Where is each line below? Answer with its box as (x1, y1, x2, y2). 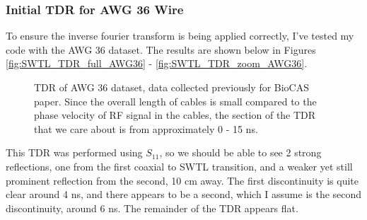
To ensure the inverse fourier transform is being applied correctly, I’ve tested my (6, 28, 354, 43)
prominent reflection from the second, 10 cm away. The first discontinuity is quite (6, 173, 359, 187)
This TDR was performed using (6, 145, 143, 160)
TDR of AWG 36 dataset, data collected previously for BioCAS (34, 80, 310, 94)
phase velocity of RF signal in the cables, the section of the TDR (34, 108, 316, 122)
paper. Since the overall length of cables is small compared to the (34, 93, 317, 108)
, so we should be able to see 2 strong (159, 145, 322, 160)
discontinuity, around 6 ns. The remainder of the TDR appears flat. (6, 200, 298, 215)
